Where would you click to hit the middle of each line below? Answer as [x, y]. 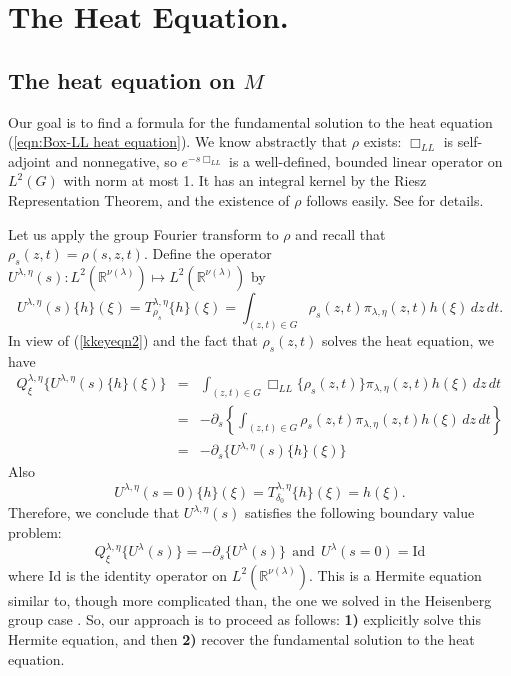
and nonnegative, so [116, 160]
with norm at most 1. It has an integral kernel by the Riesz [245, 180]
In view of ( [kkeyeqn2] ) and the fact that [133, 339]
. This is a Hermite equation [395, 574]
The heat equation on [122, 79]
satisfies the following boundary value [359, 512]
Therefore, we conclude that [94, 512]
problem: [35, 531]
